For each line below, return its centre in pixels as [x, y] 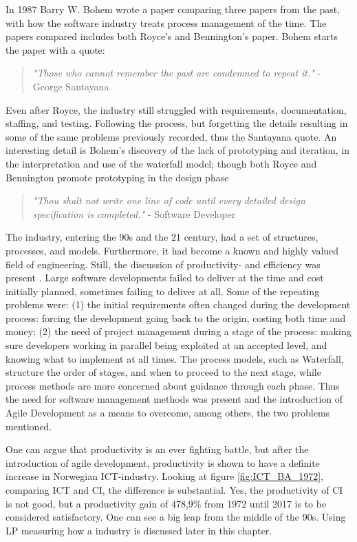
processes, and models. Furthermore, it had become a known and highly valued [172, 250]
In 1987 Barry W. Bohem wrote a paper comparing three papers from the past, [173, 9]
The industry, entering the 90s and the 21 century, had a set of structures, [162, 237]
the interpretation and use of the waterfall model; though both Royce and [161, 163]
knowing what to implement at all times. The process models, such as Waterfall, [175, 358]
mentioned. [29, 426]
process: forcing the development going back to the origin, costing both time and [176, 318]
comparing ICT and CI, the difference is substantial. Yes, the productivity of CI [174, 490]
